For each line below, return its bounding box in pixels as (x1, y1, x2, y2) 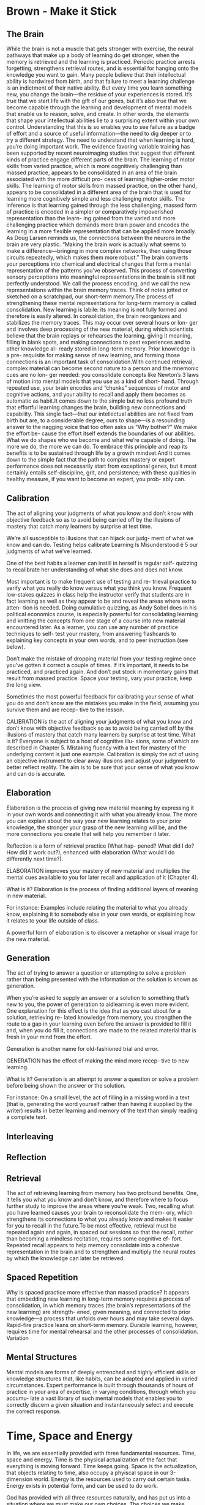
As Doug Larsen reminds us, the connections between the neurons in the (6, 234, 191, 241)
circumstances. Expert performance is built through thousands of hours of (6, 1381, 194, 1388)
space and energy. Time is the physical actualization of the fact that (6, 1456, 177, 1463)
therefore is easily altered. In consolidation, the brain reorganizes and (6, 312, 182, 320)
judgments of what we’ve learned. (6, 547, 92, 555)
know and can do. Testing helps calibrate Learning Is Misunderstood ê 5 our (6, 541, 198, 548)
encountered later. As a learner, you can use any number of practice (6, 623, 179, 630)
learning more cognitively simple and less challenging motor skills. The (6, 195, 185, 202)
